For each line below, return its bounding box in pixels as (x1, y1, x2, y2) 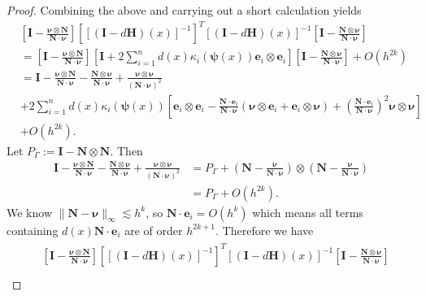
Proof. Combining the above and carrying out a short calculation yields (7, 2, 362, 18)
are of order (124, 221, 183, 238)
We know (7, 203, 52, 220)
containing (7, 221, 59, 238)
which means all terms (252, 203, 363, 220)
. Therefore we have (215, 221, 314, 238)
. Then (110, 141, 143, 159)
